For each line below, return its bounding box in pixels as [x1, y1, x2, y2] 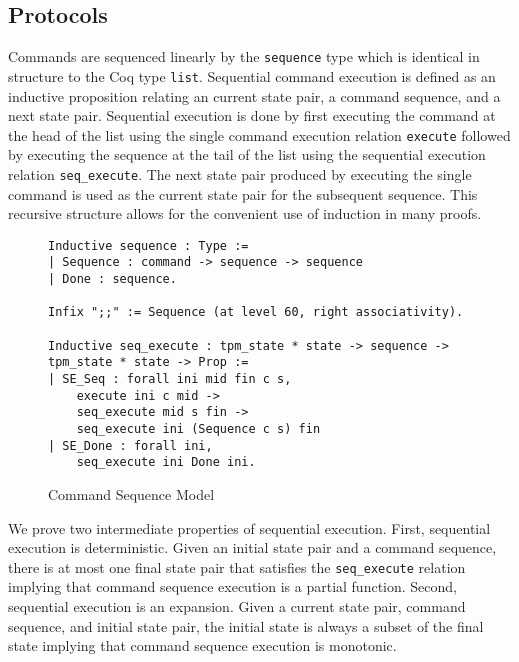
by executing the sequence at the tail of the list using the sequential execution [8, 144, 486, 165]
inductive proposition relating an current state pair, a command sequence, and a [8, 85, 501, 106]
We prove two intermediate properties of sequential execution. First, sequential [8, 517, 491, 538]
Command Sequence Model [48, 483, 215, 504]
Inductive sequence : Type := [48, 238, 249, 253]
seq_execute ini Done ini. [76, 455, 256, 470]
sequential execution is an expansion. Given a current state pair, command [8, 596, 466, 617]
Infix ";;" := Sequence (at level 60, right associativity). [48, 305, 464, 320]
